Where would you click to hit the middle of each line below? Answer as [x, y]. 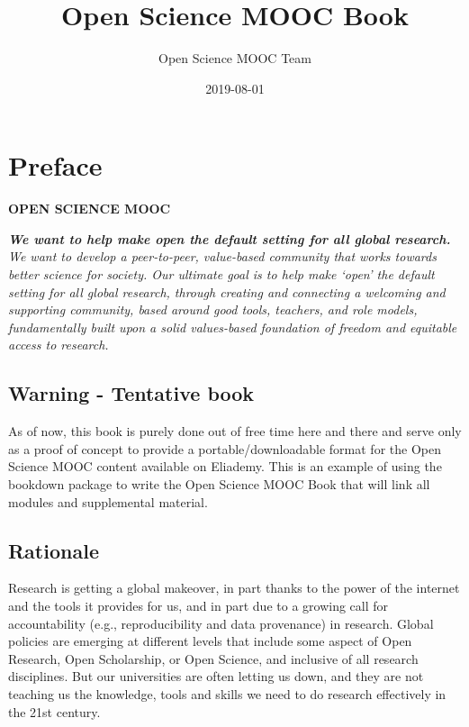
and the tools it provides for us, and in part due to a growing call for [198, 605]
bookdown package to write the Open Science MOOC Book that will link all [219, 483]
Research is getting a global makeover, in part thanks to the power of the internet [234, 588]
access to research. [59, 345]
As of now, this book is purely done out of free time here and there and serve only [235, 431]
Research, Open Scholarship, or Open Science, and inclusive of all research [213, 658]
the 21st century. [54, 711]
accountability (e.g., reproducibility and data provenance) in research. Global [221, 623]
